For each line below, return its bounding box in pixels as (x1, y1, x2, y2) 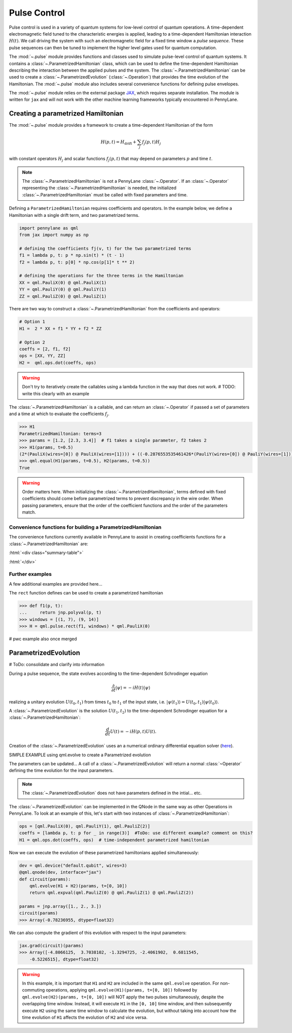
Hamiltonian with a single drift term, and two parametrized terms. (9, 212, 140, 218)
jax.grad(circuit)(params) (19, 943, 84, 948)
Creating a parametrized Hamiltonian (9, 110, 124, 118)
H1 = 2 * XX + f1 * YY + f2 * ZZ (19, 325, 102, 331)
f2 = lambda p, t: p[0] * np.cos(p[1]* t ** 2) (19, 259, 135, 265)
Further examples (9, 571, 52, 577)
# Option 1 (19, 319, 45, 325)
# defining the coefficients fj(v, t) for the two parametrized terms (19, 246, 192, 251)
